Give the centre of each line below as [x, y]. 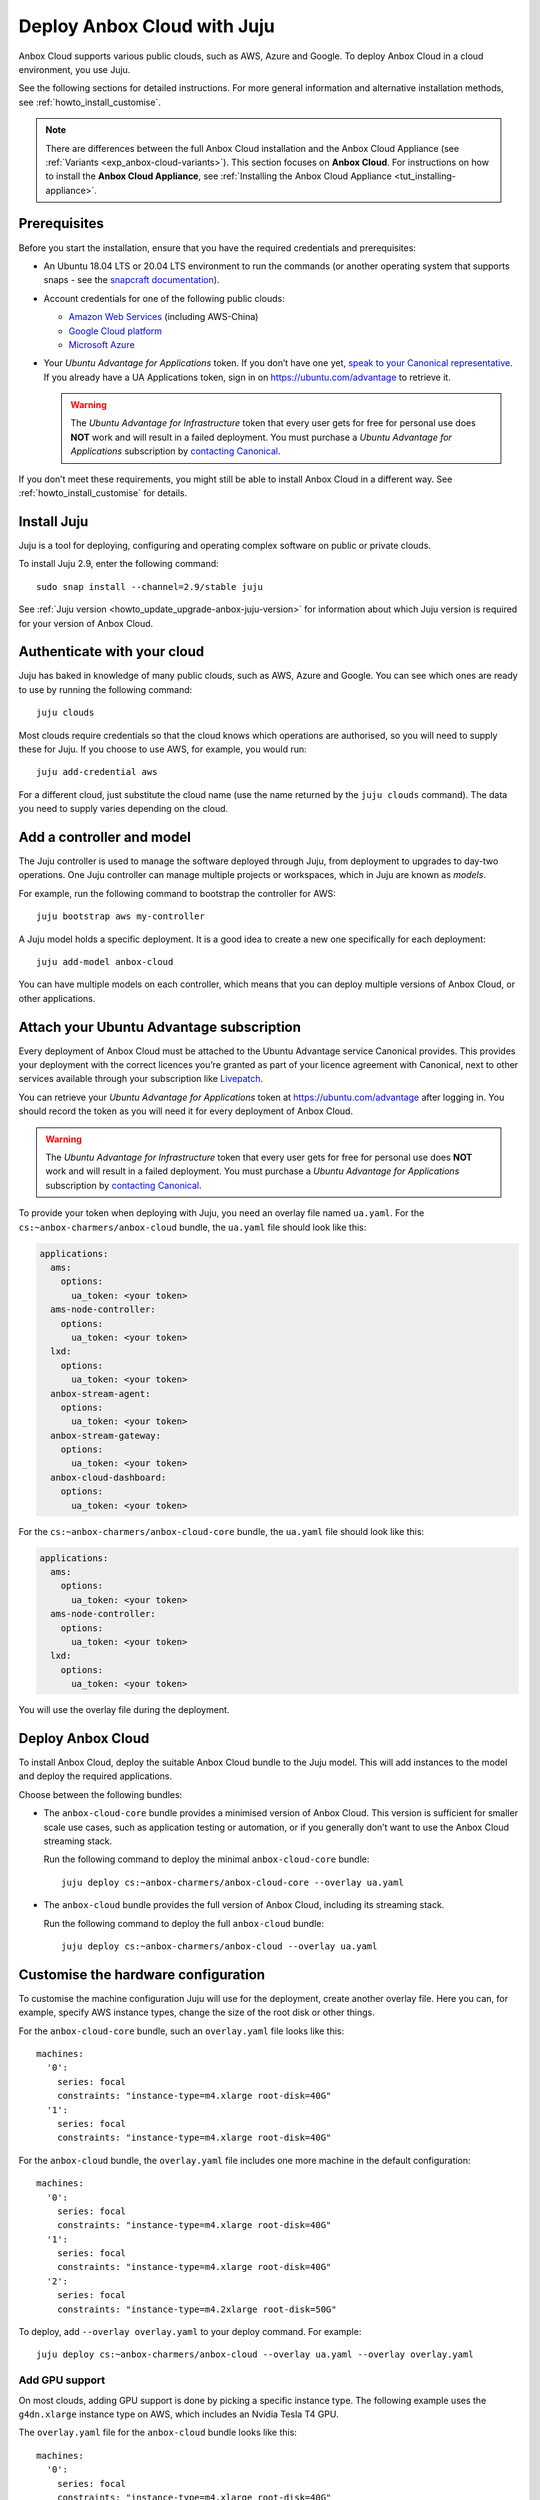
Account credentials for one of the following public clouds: [164, 298]
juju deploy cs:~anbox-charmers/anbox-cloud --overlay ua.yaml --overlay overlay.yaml [255, 2354]
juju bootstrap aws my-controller [120, 916]
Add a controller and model [105, 836]
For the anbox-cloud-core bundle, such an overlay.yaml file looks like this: [181, 2031]
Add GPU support [62, 2380]
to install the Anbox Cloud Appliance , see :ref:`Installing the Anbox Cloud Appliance [218, 176]
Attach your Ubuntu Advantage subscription [160, 1026]
